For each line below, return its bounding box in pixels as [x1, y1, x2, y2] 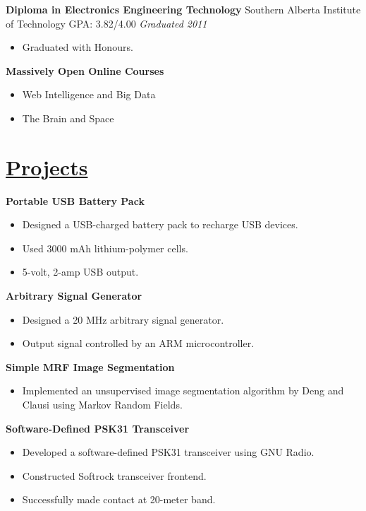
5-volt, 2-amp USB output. [22, 264, 139, 279]
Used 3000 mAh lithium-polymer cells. [22, 240, 188, 255]
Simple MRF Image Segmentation [6, 359, 175, 374]
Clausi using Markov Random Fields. [22, 397, 183, 412]
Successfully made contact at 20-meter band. [22, 492, 216, 507]
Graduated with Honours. [22, 40, 133, 54]
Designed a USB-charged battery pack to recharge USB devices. [22, 217, 298, 232]
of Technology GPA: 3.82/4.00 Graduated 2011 [6, 16, 207, 30]
